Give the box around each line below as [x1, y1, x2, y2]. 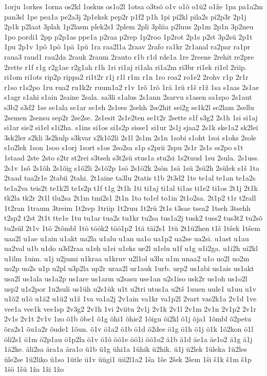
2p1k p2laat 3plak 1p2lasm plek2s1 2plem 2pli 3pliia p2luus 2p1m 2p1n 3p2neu [4, 21, 254, 32]
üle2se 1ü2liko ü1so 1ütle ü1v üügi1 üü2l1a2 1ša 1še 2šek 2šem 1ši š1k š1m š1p [4, 353, 252, 364]
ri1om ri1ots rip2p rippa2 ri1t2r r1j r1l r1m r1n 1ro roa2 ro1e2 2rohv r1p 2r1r [4, 71, 249, 82]
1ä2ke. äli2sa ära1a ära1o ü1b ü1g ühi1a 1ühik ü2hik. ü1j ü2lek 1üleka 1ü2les [4, 344, 247, 354]
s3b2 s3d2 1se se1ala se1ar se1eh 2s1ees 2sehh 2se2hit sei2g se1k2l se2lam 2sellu [4, 101, 254, 112]
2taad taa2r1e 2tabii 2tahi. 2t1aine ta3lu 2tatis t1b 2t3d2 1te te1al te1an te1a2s [4, 172, 256, 183]
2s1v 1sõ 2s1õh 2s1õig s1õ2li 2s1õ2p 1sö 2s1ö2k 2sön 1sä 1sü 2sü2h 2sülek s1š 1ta [4, 162, 259, 173]
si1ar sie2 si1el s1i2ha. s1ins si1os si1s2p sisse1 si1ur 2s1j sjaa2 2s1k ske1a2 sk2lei [4, 122, 258, 133]
